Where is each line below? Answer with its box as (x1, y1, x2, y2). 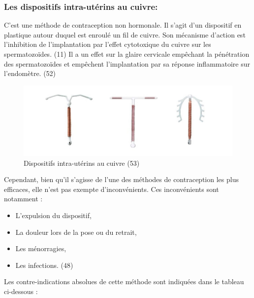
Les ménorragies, (15, 243, 66, 254)
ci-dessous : (4, 286, 38, 296)
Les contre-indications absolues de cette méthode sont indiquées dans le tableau (4, 276, 244, 287)
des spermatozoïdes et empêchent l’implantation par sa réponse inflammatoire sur (4, 58, 250, 69)
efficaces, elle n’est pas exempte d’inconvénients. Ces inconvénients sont (4, 184, 219, 194)
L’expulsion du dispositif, (15, 210, 92, 221)
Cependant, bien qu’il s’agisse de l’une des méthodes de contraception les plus (4, 174, 239, 185)
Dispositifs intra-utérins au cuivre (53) (24, 157, 140, 168)
